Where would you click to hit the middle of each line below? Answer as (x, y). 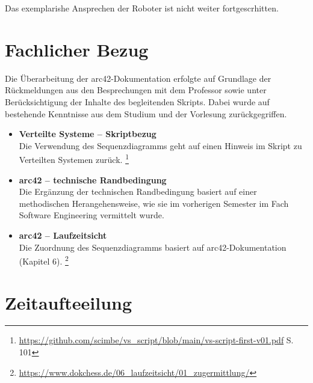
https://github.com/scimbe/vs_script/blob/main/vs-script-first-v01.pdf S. (156, 340)
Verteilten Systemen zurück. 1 (74, 158)
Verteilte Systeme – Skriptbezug (88, 134)
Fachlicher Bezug (77, 49)
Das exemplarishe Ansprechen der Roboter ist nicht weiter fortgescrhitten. (142, 8)
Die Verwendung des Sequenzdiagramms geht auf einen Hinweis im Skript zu (160, 145)
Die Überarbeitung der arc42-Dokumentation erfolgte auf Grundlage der (138, 78)
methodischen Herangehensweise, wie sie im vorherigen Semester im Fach (154, 203)
